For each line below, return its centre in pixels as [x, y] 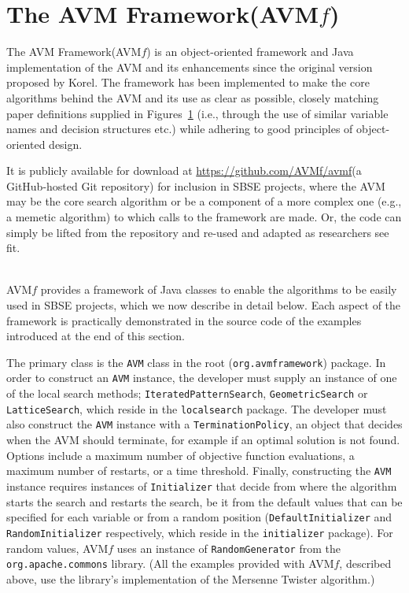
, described [365, 563]
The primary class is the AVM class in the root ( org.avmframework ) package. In [196, 362]
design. [66, 144]
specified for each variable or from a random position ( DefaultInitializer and [199, 517]
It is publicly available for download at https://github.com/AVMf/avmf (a [184, 170]
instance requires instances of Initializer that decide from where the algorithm [202, 486]
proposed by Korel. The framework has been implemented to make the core [188, 82]
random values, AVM [57, 548]
